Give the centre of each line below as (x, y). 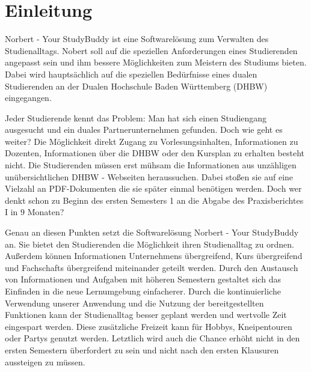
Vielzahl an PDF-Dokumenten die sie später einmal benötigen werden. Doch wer (153, 188)
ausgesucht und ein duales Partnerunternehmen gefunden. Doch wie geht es (144, 130)
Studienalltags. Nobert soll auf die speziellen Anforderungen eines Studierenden (151, 50)
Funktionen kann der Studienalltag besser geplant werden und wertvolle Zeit (146, 315)
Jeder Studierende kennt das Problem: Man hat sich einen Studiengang (136, 117)
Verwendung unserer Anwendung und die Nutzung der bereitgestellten (134, 303)
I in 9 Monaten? (35, 212)
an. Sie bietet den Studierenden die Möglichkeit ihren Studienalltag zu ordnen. (149, 244)
